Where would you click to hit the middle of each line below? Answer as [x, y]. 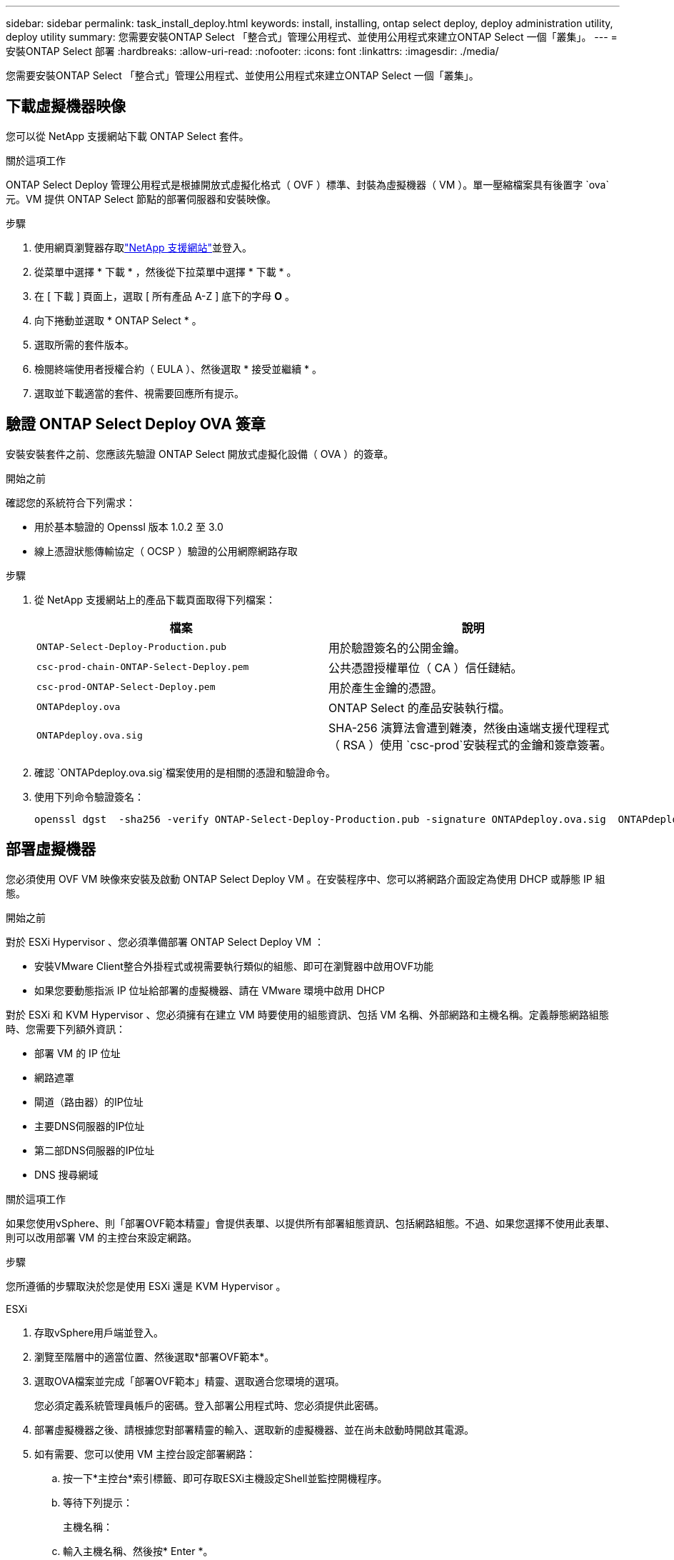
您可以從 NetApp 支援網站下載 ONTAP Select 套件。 [127, 136]
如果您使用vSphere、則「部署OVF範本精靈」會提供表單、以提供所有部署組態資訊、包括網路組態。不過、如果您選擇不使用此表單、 [311, 1223]
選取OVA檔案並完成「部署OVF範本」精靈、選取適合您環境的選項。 [190, 1381]
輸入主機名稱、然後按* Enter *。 [138, 1551]
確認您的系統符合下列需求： [71, 502]
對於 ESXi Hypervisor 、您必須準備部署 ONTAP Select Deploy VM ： [165, 941]
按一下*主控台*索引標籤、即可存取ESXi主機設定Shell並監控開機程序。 [225, 1478]
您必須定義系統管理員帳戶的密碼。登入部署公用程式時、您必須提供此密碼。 [209, 1405]
